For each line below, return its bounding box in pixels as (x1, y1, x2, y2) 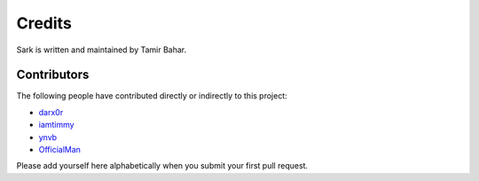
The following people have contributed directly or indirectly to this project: (16, 90, 287, 101)
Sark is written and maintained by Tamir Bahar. (16, 44, 187, 55)
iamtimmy (38, 120, 75, 130)
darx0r (38, 106, 64, 117)
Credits (16, 13, 73, 33)
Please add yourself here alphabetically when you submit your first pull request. (16, 161, 309, 171)
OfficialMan (38, 145, 82, 155)
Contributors (16, 67, 90, 83)
